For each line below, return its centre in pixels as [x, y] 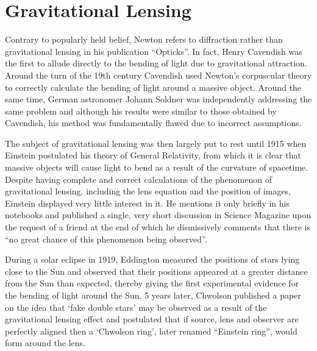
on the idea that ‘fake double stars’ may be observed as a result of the [136, 307]
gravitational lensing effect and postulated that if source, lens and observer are [152, 319]
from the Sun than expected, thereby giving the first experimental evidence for [152, 283]
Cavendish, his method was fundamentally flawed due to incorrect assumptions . [153, 123]
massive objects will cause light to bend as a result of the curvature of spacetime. [157, 167]
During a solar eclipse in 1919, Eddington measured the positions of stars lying [152, 259]
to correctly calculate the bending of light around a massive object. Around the [153, 87]
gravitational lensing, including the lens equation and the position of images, [148, 191]
